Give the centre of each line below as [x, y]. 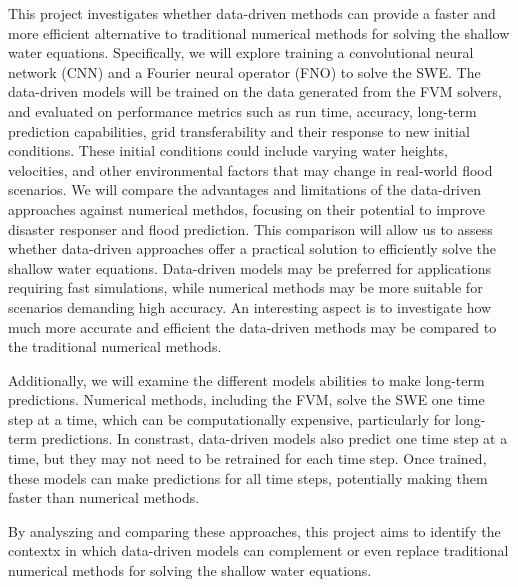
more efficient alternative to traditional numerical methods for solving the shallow [259, 32]
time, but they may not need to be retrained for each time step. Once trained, [247, 458]
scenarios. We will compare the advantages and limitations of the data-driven [244, 189]
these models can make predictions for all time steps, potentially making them [248, 477]
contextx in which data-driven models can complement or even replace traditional [258, 550]
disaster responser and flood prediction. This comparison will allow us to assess [250, 228]
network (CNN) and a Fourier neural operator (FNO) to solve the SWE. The [244, 71]
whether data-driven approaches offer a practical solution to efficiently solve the [252, 248]
